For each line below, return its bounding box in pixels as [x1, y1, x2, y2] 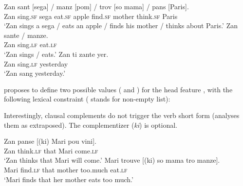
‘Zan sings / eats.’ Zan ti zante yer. [4, 49, 109, 59]
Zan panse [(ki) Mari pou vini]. [4, 136, 96, 146]
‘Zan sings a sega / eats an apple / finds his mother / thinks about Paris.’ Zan [4, 20, 238, 31]
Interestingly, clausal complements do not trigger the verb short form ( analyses [4, 110, 240, 120]
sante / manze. [4, 30, 48, 40]
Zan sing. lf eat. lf [4, 39, 57, 50]
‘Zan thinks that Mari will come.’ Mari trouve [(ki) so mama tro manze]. [4, 155, 220, 165]
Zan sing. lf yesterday [4, 58, 68, 68]
